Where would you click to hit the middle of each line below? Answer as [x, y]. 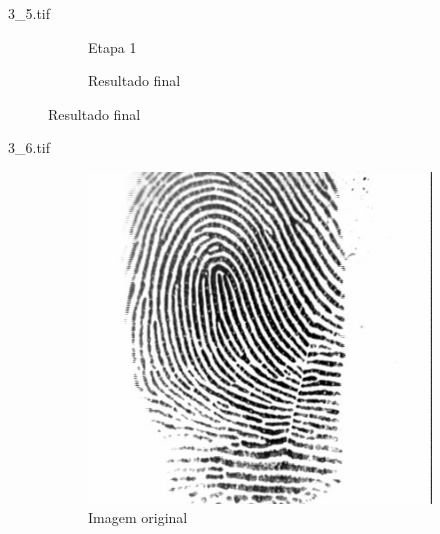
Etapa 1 [112, 46]
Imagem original [138, 517]
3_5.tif [29, 13]
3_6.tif [29, 147]
